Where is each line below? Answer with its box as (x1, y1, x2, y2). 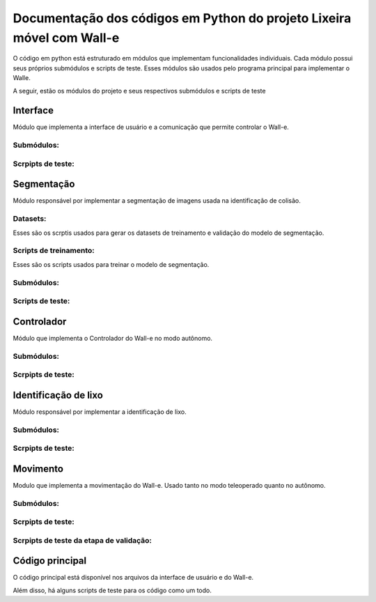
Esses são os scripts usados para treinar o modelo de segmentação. (13, 260, 210, 268)
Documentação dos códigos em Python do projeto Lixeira (13, 10, 352, 26)
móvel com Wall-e (13, 30, 120, 45)
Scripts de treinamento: (13, 246, 95, 256)
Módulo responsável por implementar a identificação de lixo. (13, 408, 187, 416)
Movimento (13, 463, 64, 474)
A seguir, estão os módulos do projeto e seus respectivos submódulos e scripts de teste (13, 86, 266, 95)
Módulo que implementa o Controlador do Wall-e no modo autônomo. (13, 334, 212, 342)
